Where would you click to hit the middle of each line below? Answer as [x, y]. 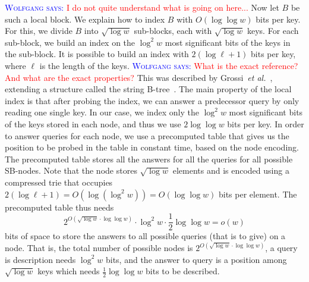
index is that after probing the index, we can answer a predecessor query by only [152, 100]
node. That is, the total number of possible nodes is [99, 248]
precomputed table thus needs [59, 207]
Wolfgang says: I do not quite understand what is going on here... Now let [142, 7]
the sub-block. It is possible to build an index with [97, 54]
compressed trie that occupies [59, 182]
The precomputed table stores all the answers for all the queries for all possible [149, 159]
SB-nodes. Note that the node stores [71, 170]
